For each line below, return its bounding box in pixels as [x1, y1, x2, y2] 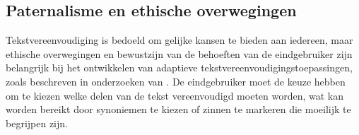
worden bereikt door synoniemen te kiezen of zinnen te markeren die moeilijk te [6, 102, 351, 117]
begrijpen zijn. [6, 115, 68, 130]
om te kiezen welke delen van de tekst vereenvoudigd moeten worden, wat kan [6, 88, 344, 102]
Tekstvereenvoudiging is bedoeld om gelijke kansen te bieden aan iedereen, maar [6, 33, 353, 47]
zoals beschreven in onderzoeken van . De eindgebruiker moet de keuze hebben [6, 74, 346, 88]
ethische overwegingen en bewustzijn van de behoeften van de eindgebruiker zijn [6, 46, 353, 61]
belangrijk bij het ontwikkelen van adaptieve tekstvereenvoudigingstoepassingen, [6, 60, 353, 75]
